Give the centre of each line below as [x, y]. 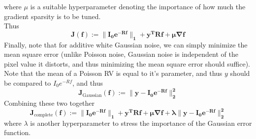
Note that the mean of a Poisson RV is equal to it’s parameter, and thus [113, 73]
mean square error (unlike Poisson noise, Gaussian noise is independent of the [121, 54]
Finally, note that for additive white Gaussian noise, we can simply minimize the [126, 44]
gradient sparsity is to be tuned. [52, 16]
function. [17, 132]
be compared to [28, 83]
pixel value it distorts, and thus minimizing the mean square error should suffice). [127, 63]
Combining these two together [49, 103]
